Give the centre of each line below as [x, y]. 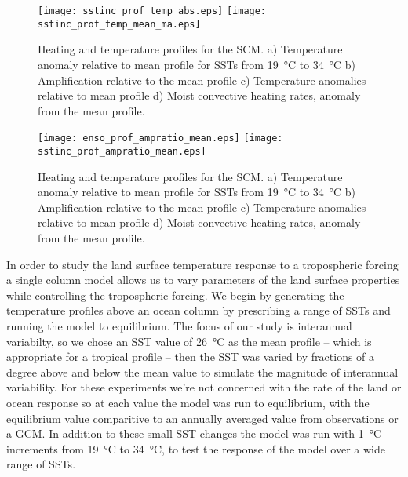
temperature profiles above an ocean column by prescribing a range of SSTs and [199, 310]
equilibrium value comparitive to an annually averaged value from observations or [202, 418]
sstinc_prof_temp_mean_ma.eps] [119, 24]
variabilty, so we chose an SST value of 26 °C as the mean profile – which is [189, 341]
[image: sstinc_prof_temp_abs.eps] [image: [152, 11]
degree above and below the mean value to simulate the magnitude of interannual [202, 371]
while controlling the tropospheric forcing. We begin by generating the [175, 295]
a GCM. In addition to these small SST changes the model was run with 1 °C [194, 433]
